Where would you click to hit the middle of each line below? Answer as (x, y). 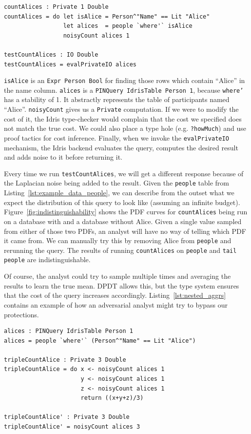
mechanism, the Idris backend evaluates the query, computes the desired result (121, 147)
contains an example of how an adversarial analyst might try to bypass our (116, 304)
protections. (21, 314)
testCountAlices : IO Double (51, 54)
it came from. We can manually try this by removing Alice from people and (118, 240)
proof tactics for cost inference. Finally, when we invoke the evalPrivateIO (116, 137)
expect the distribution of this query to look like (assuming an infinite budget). (122, 202)
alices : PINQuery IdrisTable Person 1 (68, 331)
